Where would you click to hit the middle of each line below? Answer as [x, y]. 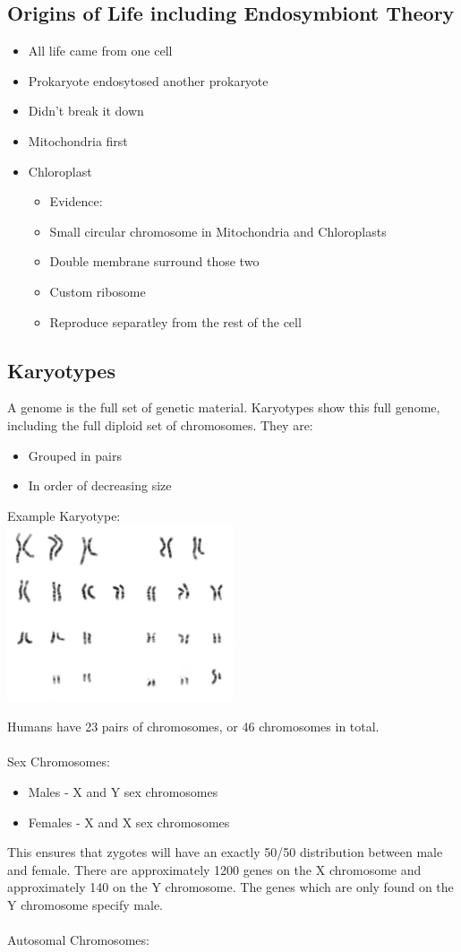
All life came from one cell [100, 51]
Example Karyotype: [64, 515]
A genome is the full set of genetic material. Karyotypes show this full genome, [224, 407]
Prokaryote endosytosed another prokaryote [148, 80]
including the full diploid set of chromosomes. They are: [160, 424]
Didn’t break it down [86, 111]
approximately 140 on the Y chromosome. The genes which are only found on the [230, 887]
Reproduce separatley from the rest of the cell [175, 321]
